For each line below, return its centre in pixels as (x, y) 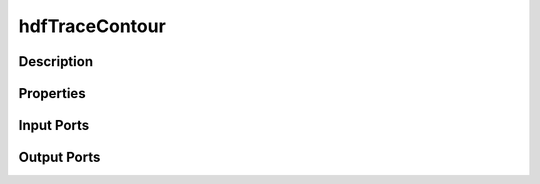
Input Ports (54, 125)
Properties (52, 93)
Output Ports (59, 157)
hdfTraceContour (92, 26)
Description (56, 61)
